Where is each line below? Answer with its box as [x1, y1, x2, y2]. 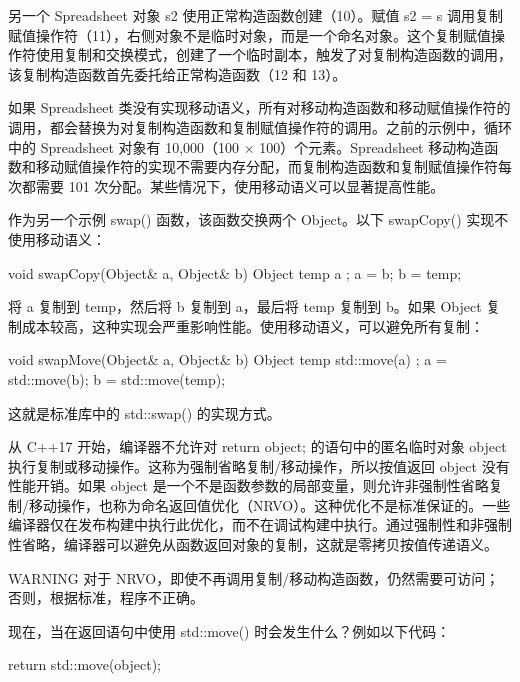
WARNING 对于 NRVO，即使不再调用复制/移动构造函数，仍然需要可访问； [8, 567, 500, 588]
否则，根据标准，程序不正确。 [8, 587, 204, 608]
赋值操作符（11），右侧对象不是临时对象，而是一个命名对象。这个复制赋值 [8, 24, 491, 45]
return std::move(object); [8, 654, 162, 675]
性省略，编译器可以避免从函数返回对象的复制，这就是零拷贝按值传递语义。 [8, 534, 498, 555]
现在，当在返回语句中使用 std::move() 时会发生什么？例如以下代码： [8, 620, 451, 641]
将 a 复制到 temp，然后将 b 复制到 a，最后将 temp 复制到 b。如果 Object [8, 296, 482, 317]
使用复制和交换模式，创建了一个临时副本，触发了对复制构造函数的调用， [35, 44, 512, 65]
